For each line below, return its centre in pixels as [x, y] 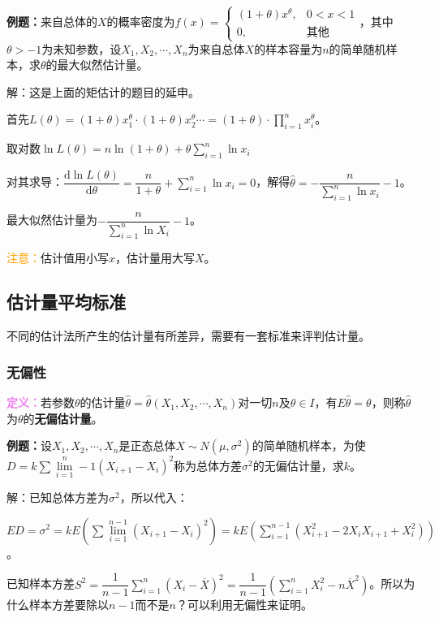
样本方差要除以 [69, 604]
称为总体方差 [208, 465]
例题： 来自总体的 [52, 22]
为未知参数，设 [82, 48]
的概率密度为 [141, 22]
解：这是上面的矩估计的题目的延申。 [103, 91]
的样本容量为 [288, 48]
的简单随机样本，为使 [309, 445]
